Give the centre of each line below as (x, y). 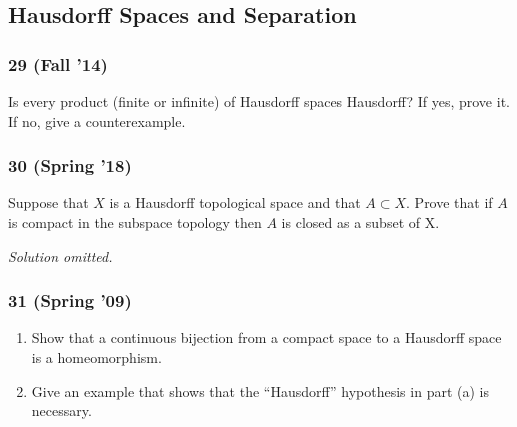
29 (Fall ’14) (58, 63)
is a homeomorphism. (96, 357)
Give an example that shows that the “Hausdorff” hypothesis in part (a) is (260, 390)
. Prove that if (449, 202)
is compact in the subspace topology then (135, 222)
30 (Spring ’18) (70, 165)
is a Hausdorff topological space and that (235, 202)
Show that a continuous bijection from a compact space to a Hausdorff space (266, 337)
